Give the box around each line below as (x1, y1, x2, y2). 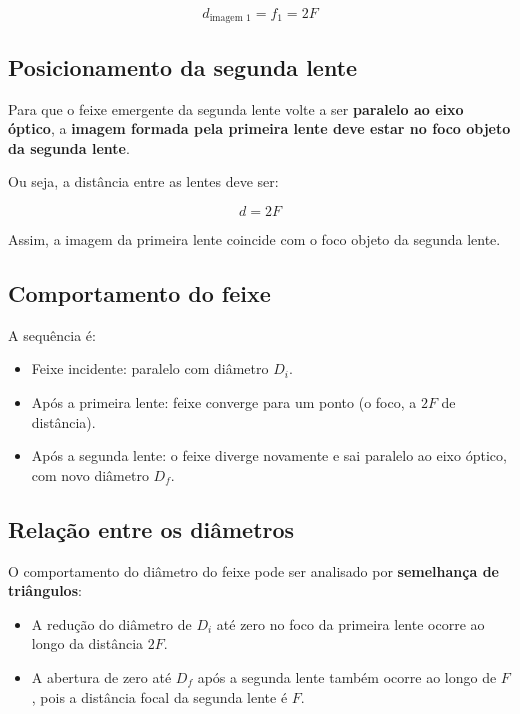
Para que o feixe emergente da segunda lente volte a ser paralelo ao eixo (8, 98, 464, 119)
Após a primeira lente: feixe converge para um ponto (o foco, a (31, 392, 417, 413)
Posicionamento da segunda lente (8, 51, 358, 82)
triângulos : (8, 580, 82, 601)
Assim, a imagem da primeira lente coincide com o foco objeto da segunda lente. (8, 229, 501, 250)
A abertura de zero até (31, 666, 172, 687)
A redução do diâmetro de (31, 613, 192, 634)
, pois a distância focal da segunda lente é (31, 686, 288, 707)
